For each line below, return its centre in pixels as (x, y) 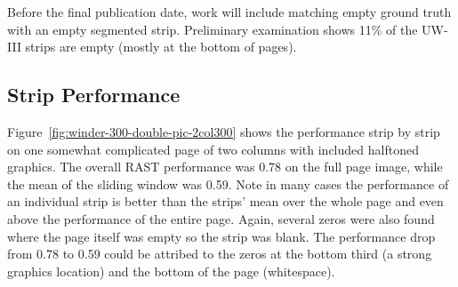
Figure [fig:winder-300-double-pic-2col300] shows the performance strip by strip (224, 131)
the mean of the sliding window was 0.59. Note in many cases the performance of (228, 183)
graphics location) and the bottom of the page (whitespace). (171, 271)
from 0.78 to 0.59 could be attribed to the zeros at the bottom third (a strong (220, 254)
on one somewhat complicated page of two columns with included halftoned (213, 149)
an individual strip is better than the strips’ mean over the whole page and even (225, 201)
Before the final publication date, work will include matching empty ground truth (229, 12)
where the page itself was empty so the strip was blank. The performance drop (221, 236)
